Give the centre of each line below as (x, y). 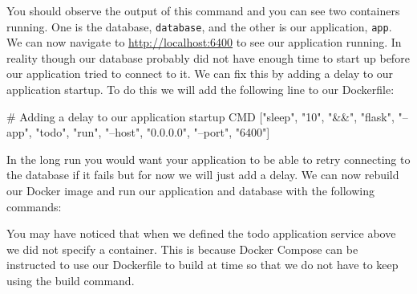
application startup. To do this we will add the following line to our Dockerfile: (200, 90)
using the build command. (71, 280)
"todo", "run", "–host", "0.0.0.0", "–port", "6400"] (153, 132)
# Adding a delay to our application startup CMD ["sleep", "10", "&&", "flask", (200, 116)
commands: (34, 206)
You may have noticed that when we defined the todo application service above (201, 233)
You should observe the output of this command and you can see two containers (203, 10)
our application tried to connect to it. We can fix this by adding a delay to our (200, 73)
